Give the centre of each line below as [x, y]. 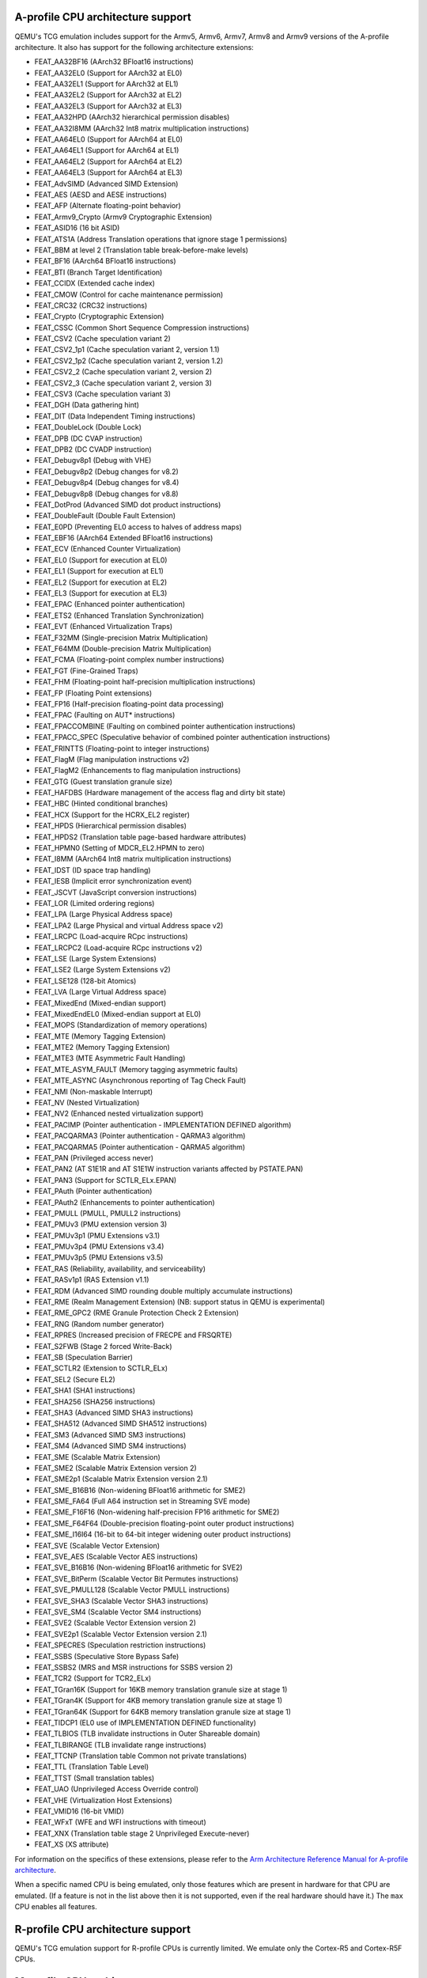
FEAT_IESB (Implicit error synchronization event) [113, 881]
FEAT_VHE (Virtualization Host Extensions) [104, 1800]
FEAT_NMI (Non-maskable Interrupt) [94, 1091]
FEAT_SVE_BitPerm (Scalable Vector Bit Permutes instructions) [136, 1578]
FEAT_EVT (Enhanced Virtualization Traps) [104, 627]
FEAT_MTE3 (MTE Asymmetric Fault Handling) [110, 1058]
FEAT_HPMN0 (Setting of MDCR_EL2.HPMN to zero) [119, 848]
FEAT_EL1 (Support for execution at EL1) [99, 571]
